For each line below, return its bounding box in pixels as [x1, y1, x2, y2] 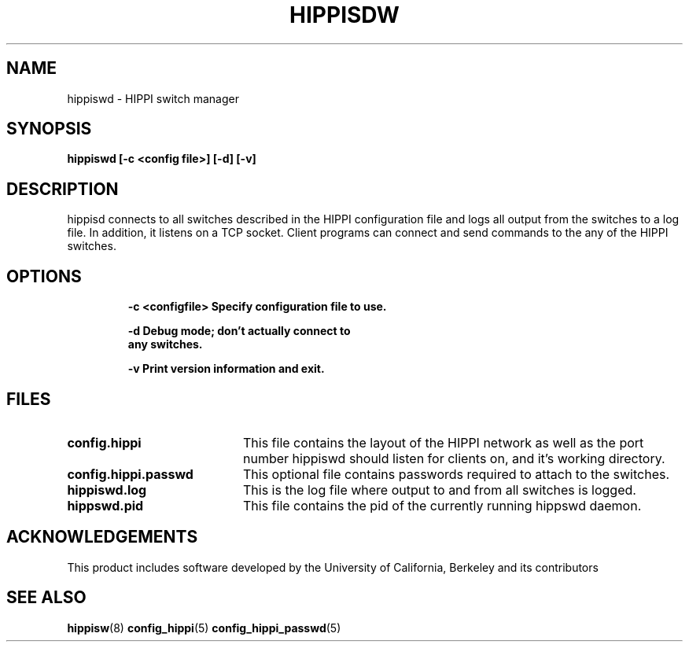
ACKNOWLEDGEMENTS [6, 527, 198, 547]
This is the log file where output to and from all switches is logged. [242, 481, 636, 498]
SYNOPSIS [6, 119, 92, 139]
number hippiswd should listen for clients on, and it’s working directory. [242, 450, 665, 466]
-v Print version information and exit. [127, 362, 325, 376]
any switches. [127, 337, 203, 352]
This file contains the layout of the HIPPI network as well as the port [242, 434, 644, 451]
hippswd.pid [67, 497, 144, 514]
